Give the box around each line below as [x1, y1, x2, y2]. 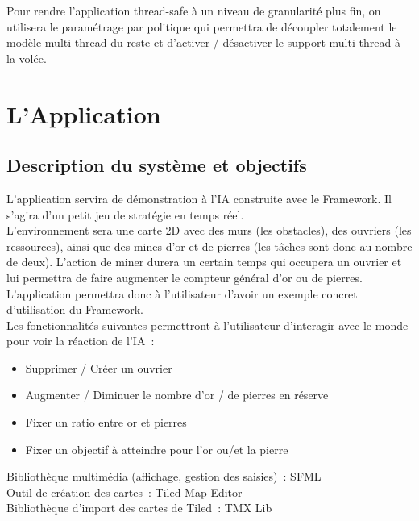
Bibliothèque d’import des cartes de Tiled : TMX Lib [6, 499, 272, 516]
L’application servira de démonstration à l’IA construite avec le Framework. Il [6, 190, 392, 206]
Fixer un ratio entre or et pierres [25, 414, 187, 431]
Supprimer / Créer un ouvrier [25, 359, 172, 376]
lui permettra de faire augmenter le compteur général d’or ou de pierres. [6, 269, 363, 286]
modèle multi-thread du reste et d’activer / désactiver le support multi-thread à [6, 34, 400, 51]
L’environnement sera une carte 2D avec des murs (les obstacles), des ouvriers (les [6, 222, 412, 239]
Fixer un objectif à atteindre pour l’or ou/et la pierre [25, 440, 288, 457]
